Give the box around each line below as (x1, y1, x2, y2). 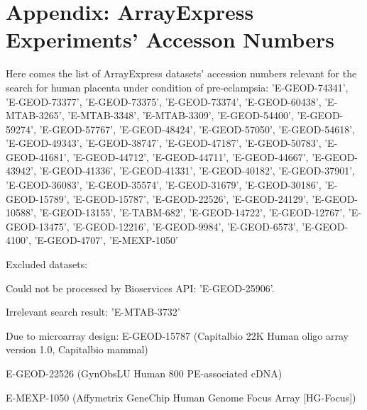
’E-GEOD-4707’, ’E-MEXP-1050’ (34, 233, 178, 248)
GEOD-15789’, (6, 191, 70, 206)
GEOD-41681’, (6, 149, 70, 164)
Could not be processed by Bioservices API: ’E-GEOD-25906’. (6, 280, 275, 295)
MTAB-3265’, (6, 108, 65, 123)
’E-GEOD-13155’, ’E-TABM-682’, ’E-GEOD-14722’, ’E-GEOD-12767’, (39, 205, 346, 220)
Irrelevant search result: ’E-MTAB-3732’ (6, 304, 180, 319)
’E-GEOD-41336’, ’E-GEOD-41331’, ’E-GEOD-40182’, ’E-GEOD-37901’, (39, 163, 356, 178)
